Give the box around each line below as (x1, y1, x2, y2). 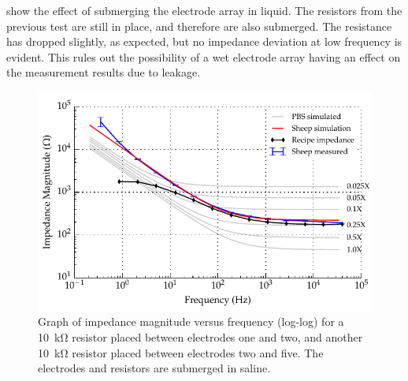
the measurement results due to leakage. (6, 64, 201, 80)
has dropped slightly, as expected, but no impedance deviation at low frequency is (6, 33, 402, 50)
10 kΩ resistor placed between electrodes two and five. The (38, 344, 324, 360)
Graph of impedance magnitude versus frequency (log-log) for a (38, 313, 344, 330)
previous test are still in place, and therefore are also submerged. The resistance (6, 17, 392, 34)
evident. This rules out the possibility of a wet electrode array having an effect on (6, 48, 401, 65)
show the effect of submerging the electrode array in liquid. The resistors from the (6, 2, 402, 18)
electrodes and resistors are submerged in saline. (38, 360, 271, 376)
